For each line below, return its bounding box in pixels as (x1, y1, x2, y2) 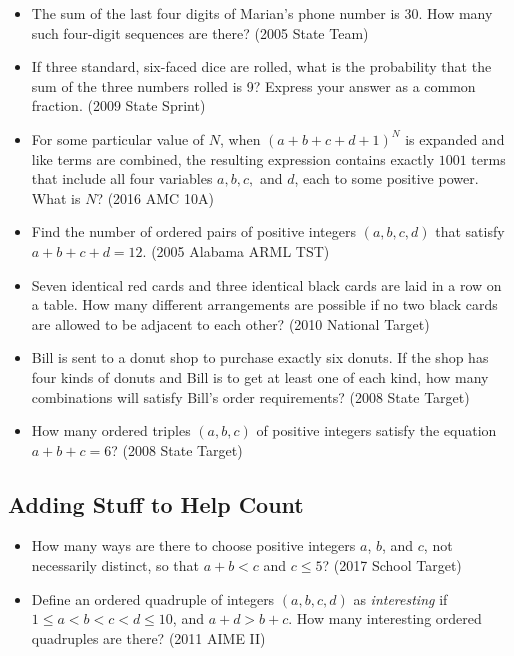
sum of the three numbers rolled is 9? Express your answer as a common (31, 75, 476, 96)
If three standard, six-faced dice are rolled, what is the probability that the (31, 56, 492, 77)
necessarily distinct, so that (31, 555, 199, 576)
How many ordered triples (31, 420, 191, 441)
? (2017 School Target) (322, 555, 462, 576)
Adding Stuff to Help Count (8, 488, 304, 519)
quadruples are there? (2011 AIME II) (31, 627, 266, 648)
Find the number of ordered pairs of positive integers (31, 221, 356, 242)
